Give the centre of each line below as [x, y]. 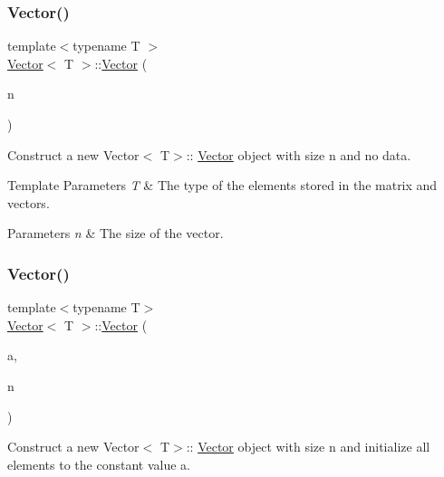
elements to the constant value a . [99, 464]
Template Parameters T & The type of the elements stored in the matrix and [222, 185]
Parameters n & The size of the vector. [116, 233]
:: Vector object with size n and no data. [299, 154]
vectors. [29, 202]
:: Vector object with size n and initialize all [308, 447]
